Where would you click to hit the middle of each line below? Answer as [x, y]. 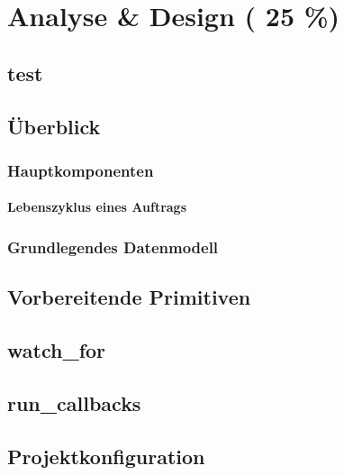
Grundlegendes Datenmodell [113, 247]
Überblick [54, 126]
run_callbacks [74, 402]
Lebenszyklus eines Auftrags [97, 207]
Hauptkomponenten [81, 170]
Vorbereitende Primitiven [129, 297]
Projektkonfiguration [106, 456]
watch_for [57, 349]
